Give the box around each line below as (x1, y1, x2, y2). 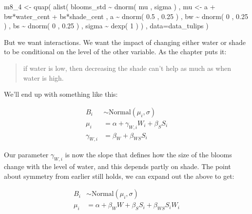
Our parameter (4, 150, 49, 160)
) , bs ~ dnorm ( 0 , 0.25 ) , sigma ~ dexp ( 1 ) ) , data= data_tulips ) (4, 21, 209, 31)
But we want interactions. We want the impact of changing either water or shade (4, 37, 246, 47)
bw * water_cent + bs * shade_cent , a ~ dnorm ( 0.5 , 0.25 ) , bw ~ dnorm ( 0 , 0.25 (4, 11, 248, 21)
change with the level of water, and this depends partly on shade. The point (4, 161, 231, 171)
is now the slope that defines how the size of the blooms (65, 150, 232, 160)
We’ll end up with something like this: (4, 89, 118, 99)
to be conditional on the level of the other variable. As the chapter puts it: (4, 46, 227, 57)
